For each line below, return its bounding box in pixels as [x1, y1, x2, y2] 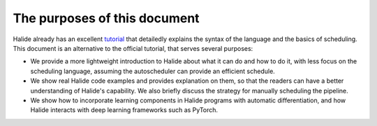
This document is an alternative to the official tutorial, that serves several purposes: [13, 44, 253, 52]
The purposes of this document [13, 10, 200, 26]
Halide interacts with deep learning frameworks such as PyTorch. [30, 106, 219, 114]
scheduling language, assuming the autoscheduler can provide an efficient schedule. [30, 67, 275, 75]
